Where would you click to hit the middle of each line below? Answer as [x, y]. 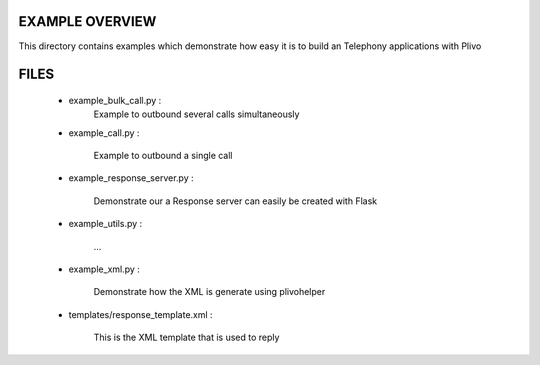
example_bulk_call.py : [115, 100]
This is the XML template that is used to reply [186, 337]
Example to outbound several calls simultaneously [196, 114]
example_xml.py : [104, 269]
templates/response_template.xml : [141, 314]
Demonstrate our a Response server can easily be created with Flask [235, 201]
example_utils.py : [105, 224]
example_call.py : [104, 132]
